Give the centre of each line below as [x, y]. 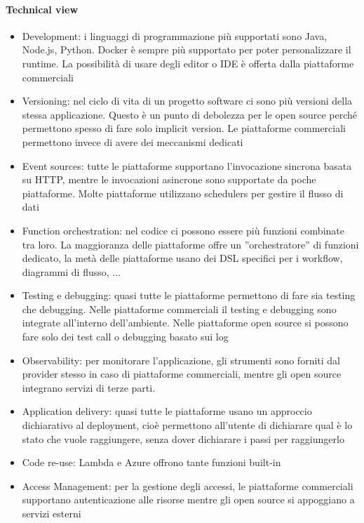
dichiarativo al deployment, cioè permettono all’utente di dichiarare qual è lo [187, 425]
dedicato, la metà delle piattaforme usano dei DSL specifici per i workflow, [182, 258]
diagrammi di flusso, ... [72, 271]
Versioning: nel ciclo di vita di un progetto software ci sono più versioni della [187, 101]
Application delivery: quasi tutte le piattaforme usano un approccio [167, 411]
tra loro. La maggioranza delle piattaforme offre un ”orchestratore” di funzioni [190, 244]
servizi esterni [52, 514]
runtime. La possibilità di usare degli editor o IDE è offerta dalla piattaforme [188, 63]
